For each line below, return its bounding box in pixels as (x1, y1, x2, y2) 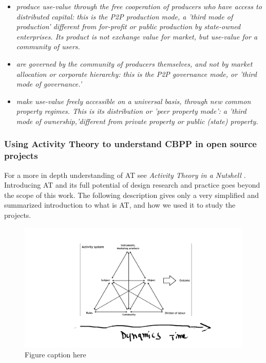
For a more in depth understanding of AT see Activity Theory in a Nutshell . (4, 169, 246, 180)
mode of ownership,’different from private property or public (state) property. (16, 115, 258, 126)
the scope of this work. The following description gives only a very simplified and (4, 189, 259, 200)
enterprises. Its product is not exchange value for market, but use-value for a (16, 31, 258, 42)
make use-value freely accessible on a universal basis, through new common (16, 95, 251, 106)
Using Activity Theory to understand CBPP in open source (4, 137, 257, 150)
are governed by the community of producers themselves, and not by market (16, 58, 253, 69)
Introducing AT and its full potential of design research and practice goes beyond (4, 179, 260, 190)
